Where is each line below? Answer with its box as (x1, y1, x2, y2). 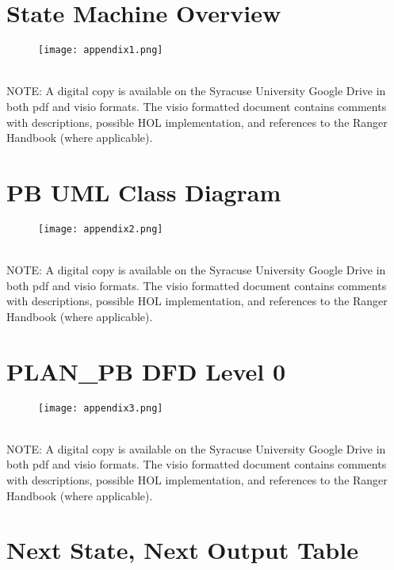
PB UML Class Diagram (6, 175, 281, 208)
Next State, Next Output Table (6, 534, 358, 566)
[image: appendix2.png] (38, 223, 163, 235)
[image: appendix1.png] (38, 44, 163, 56)
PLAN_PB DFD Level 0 (6, 354, 286, 387)
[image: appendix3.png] (38, 402, 163, 414)
